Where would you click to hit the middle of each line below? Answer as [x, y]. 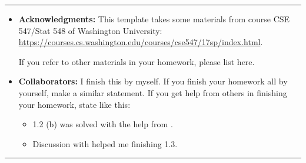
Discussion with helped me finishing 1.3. [105, 143]
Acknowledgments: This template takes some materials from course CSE [154, 19]
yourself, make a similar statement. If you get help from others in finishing [153, 92]
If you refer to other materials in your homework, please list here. [137, 61]
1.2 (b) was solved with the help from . [103, 124]
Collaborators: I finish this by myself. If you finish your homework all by [153, 81]
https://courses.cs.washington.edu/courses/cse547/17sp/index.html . [141, 42]
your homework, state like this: [74, 104]
